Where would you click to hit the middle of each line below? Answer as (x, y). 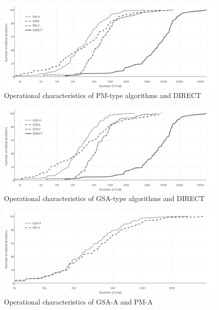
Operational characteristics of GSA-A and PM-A (78, 302)
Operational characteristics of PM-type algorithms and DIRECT (103, 95)
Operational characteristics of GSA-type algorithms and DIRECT (104, 198)
